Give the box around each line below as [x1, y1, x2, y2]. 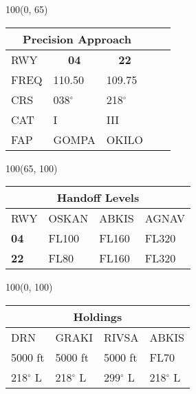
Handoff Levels [56, 189, 140, 206]
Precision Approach [23, 30, 131, 47]
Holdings [73, 308, 122, 324]
